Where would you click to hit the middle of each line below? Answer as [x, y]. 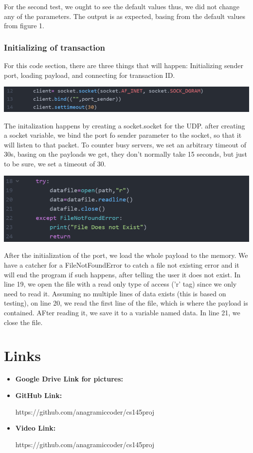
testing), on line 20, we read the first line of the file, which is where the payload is [126, 303]
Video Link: [36, 428]
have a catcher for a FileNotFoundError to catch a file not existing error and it [122, 265]
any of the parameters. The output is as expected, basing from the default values [125, 16]
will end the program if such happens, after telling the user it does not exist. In [122, 274]
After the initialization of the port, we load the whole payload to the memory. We [126, 255]
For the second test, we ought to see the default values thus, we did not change [122, 6]
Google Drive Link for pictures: [69, 379]
